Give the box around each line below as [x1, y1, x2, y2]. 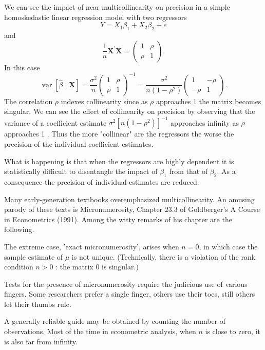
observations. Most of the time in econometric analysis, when [4, 326, 196, 337]
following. [4, 224, 34, 235]
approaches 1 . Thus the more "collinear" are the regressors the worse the [4, 128, 234, 139]
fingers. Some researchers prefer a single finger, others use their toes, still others [4, 288, 255, 299]
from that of [169, 166, 208, 177]
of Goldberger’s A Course [180, 204, 260, 215]
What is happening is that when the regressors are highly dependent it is [4, 155, 234, 166]
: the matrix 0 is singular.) [55, 261, 139, 272]
